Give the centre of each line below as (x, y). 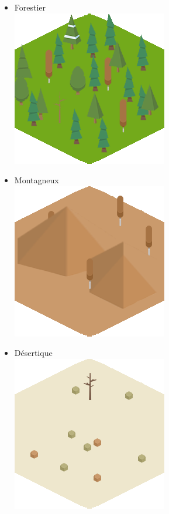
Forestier (30, 7)
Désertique (33, 353)
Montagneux (37, 180)
